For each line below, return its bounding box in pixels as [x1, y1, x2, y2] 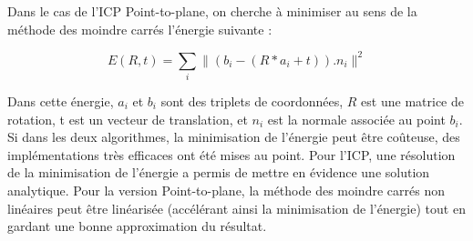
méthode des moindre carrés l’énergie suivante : [7, 19, 272, 38]
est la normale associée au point [267, 109, 446, 128]
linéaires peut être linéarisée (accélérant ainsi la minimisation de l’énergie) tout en [7, 198, 466, 217]
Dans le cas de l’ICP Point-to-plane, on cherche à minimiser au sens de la [7, 2, 417, 20]
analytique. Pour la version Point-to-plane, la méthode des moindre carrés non [7, 180, 445, 199]
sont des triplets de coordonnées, [160, 92, 344, 111]
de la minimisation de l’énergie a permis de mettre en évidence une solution [7, 163, 430, 182]
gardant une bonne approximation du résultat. [7, 216, 267, 236]
